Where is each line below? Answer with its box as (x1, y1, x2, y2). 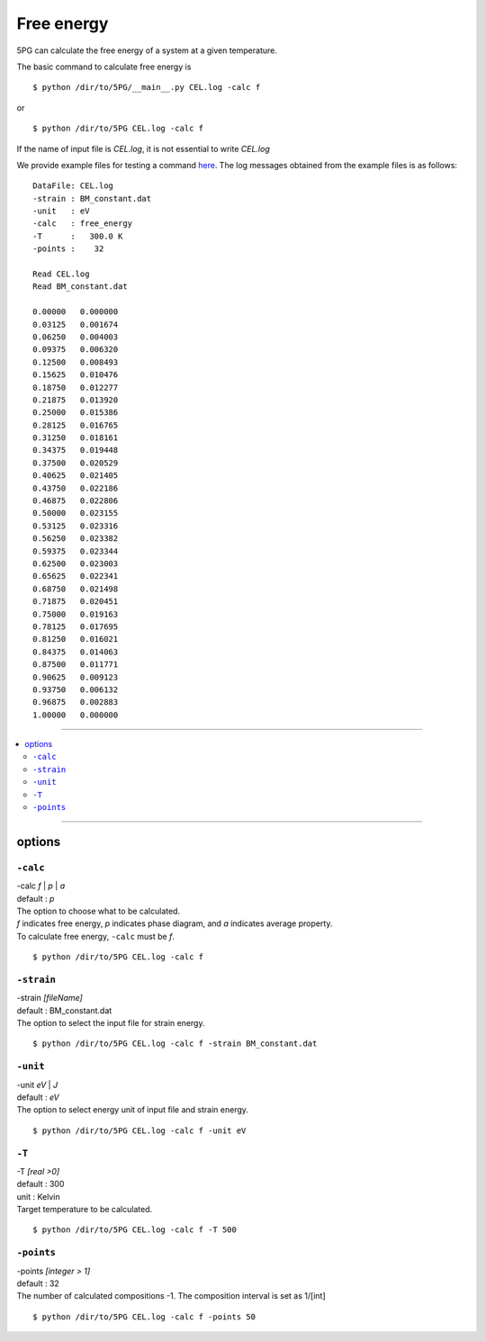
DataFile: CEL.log (32, 181, 114, 191)
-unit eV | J (16, 1079, 58, 1090)
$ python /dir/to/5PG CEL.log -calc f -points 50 (32, 1311, 256, 1322)
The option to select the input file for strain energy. (16, 1018, 205, 1029)
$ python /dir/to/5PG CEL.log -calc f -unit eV (32, 1125, 247, 1136)
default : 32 (16, 1278, 60, 1289)
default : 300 (16, 1179, 65, 1190)
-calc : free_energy (32, 219, 133, 229)
